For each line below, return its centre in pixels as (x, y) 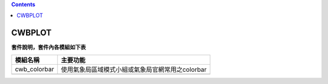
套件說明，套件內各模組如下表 (49, 47)
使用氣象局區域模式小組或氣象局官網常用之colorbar (134, 69)
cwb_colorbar (35, 69)
